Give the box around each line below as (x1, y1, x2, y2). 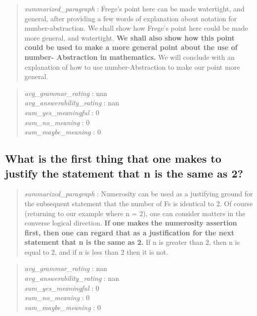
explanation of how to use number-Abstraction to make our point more (24, 61, 240, 72)
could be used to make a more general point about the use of (24, 42, 238, 52)
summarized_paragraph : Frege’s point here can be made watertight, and (24, 3, 245, 13)
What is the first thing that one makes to (5, 151, 221, 166)
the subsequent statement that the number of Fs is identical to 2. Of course (24, 198, 253, 208)
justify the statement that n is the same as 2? (5, 165, 243, 181)
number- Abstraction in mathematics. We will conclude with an (24, 51, 235, 62)
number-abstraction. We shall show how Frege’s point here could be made (24, 23, 248, 33)
